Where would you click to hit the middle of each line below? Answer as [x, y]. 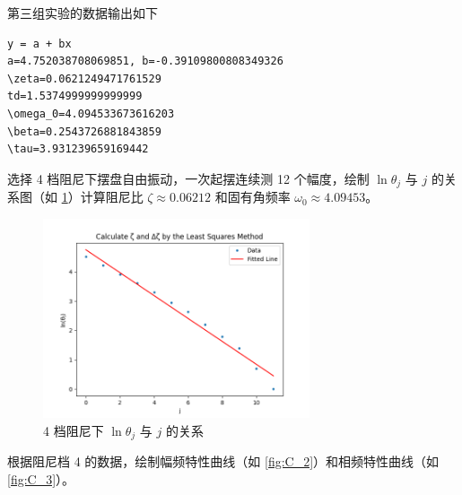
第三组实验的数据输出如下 [83, 13]
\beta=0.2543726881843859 [84, 131]
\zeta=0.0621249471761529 [84, 78]
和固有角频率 [253, 197]
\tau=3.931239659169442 [78, 149]
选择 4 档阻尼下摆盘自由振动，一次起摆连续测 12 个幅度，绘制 [188, 178]
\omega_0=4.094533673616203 [91, 113]
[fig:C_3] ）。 [41, 479]
